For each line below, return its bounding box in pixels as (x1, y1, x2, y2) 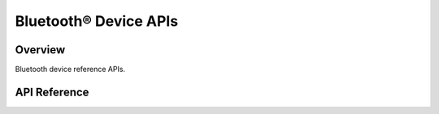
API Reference (15, 85, 89, 99)
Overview (15, 43, 66, 57)
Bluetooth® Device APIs (15, 12, 179, 30)
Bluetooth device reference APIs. (15, 65, 126, 74)
